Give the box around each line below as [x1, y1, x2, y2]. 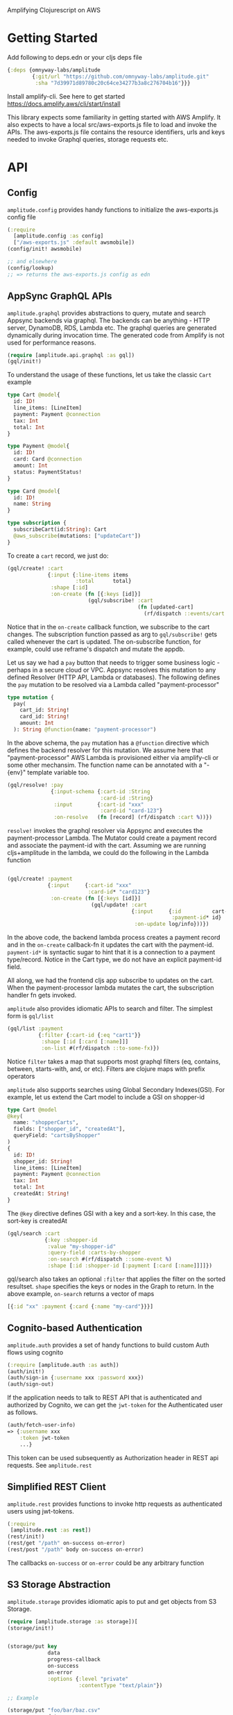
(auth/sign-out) [7, 1381, 54, 1388]
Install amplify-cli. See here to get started [7, 92, 126, 100]
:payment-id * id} [171, 914, 222, 921]
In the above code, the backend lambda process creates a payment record [7, 934, 221, 942]
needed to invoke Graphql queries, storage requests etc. [7, 135, 169, 143]
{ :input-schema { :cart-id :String [51, 788, 150, 795]
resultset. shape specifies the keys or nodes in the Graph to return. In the [7, 1282, 214, 1291]
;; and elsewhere [7, 258, 58, 265]
